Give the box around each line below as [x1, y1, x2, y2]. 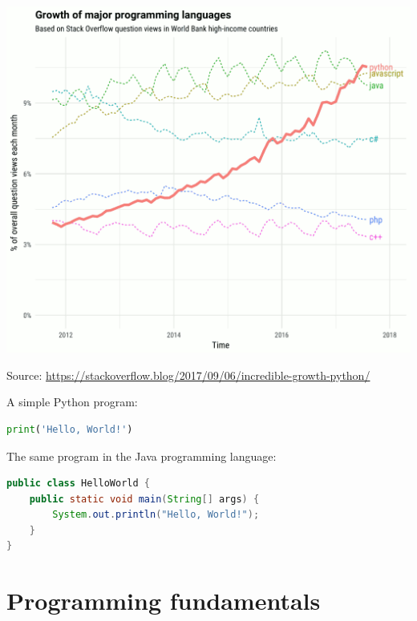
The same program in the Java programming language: [6, 447, 277, 464]
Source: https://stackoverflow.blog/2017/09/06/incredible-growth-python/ [6, 366, 370, 383]
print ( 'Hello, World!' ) [6, 423, 133, 435]
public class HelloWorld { [6, 478, 150, 490]
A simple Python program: [6, 393, 138, 410]
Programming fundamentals [6, 584, 321, 617]
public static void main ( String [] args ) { [29, 493, 260, 505]
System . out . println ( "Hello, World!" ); [52, 509, 260, 521]
